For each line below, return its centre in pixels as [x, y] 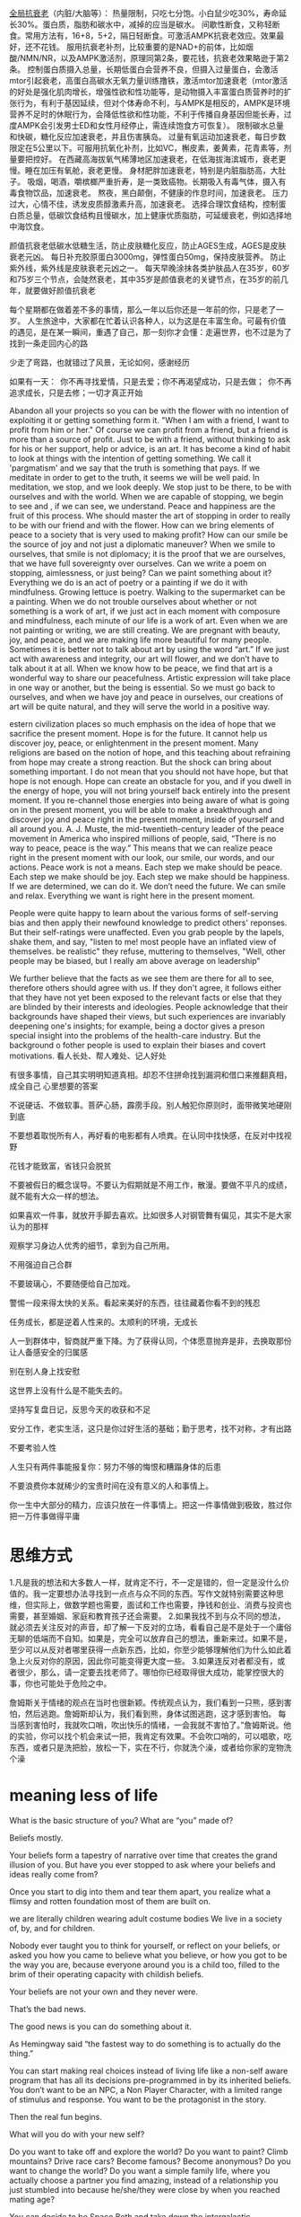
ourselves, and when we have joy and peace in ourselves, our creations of [146, 697]
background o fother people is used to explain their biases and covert [138, 1045]
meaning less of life [84, 1796]
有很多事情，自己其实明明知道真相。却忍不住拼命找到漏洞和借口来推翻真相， [150, 1075]
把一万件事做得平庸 [45, 1516]
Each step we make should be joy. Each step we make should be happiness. [150, 877]
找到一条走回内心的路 [48, 343]
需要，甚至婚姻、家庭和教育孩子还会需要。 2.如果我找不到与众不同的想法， [147, 1616]
